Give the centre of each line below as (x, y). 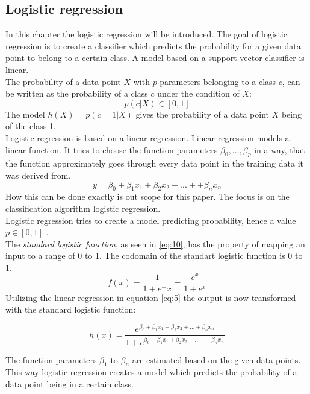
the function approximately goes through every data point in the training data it (154, 163)
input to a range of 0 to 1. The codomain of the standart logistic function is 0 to (154, 256)
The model (25, 114)
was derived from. (38, 175)
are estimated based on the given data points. (216, 359)
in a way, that (280, 149)
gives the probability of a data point (203, 114)
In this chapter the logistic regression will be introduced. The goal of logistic (146, 34)
